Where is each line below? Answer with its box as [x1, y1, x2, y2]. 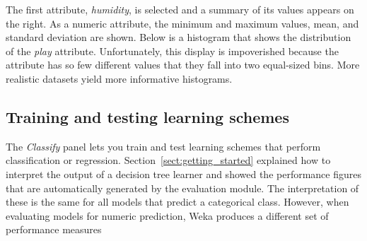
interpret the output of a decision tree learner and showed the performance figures [6, 166, 361, 181]
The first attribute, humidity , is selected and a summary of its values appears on [6, 2, 354, 16]
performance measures [6, 222, 102, 237]
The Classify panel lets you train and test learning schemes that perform [6, 139, 321, 153]
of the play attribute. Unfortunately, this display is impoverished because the [6, 43, 339, 58]
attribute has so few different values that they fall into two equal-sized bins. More [6, 57, 360, 72]
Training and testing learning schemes [6, 105, 289, 127]
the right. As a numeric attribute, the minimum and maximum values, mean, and [6, 16, 359, 30]
